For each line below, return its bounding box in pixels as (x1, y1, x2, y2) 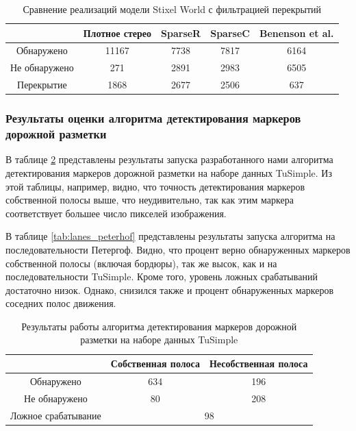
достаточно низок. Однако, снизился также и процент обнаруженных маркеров (5, 282, 334, 297)
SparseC (210, 25, 250, 40)
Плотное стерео (83, 25, 152, 40)
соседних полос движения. (5, 296, 116, 310)
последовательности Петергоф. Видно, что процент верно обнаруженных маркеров (5, 242, 351, 256)
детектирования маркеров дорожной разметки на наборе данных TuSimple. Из (5, 165, 332, 180)
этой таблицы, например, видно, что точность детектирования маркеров (5, 179, 305, 193)
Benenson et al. (259, 25, 334, 40)
